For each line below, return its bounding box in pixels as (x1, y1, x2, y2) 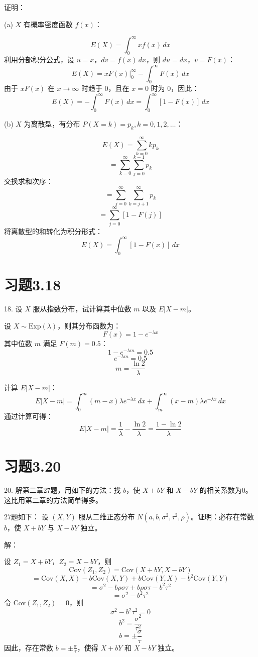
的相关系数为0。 (199, 484, 252, 495)
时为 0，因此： (151, 83, 199, 93)
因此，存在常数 (4, 642, 53, 652)
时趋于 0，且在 (81, 83, 130, 93)
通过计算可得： (4, 411, 53, 421)
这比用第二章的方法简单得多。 (4, 494, 102, 505)
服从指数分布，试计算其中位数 (33, 303, 132, 314)
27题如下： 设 (4, 511, 49, 522)
